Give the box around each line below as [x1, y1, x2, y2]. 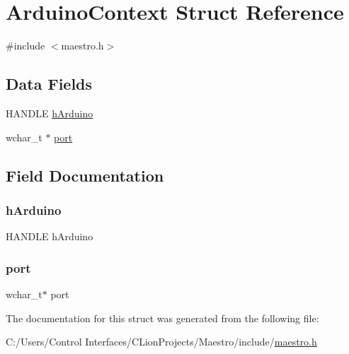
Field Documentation [6, 164, 164, 186]
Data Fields [6, 73, 93, 95]
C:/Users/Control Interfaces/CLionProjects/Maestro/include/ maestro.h [6, 334, 317, 349]
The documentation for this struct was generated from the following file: [6, 310, 319, 325]
